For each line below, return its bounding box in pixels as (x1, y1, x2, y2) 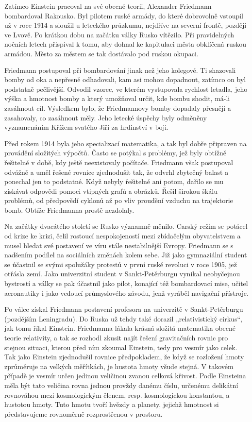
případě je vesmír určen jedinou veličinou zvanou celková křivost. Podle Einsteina (4, 371, 246, 381)
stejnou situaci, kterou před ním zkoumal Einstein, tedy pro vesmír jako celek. (4, 342, 237, 352)
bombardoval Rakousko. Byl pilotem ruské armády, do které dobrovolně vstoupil (4, 10, 244, 20)
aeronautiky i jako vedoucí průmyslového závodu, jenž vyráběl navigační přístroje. (4, 287, 249, 298)
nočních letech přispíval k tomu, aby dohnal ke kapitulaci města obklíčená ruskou (4, 39, 247, 49)
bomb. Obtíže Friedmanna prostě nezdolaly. (4, 204, 134, 215)
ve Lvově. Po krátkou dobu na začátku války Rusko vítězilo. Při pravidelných (4, 29, 235, 39)
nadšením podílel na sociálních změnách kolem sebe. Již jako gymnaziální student (4, 250, 247, 260)
